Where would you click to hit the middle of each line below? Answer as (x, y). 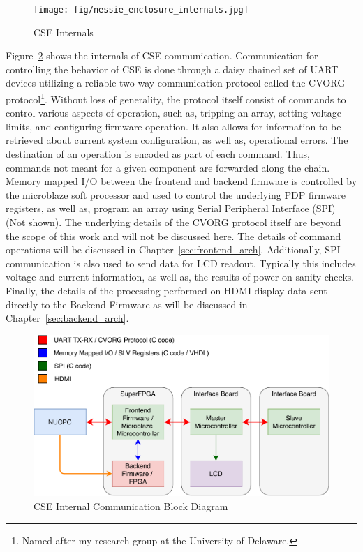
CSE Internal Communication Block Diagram (131, 506)
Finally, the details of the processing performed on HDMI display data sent (166, 290)
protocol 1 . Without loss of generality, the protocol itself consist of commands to (176, 98)
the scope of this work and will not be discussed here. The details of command (173, 236)
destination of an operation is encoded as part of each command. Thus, (158, 154)
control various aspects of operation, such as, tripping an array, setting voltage (173, 113)
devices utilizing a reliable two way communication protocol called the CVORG (176, 83)
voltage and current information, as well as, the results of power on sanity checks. (180, 277)
